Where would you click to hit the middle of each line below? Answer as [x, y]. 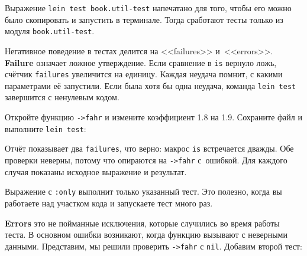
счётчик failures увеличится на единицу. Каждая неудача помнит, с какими [144, 74]
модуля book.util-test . [50, 31]
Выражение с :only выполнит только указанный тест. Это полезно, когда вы [143, 191]
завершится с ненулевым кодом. [62, 97]
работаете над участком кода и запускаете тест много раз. [109, 203]
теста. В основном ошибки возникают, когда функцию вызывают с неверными [146, 234]
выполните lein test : [46, 128]
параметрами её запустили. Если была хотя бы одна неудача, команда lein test [151, 85]
